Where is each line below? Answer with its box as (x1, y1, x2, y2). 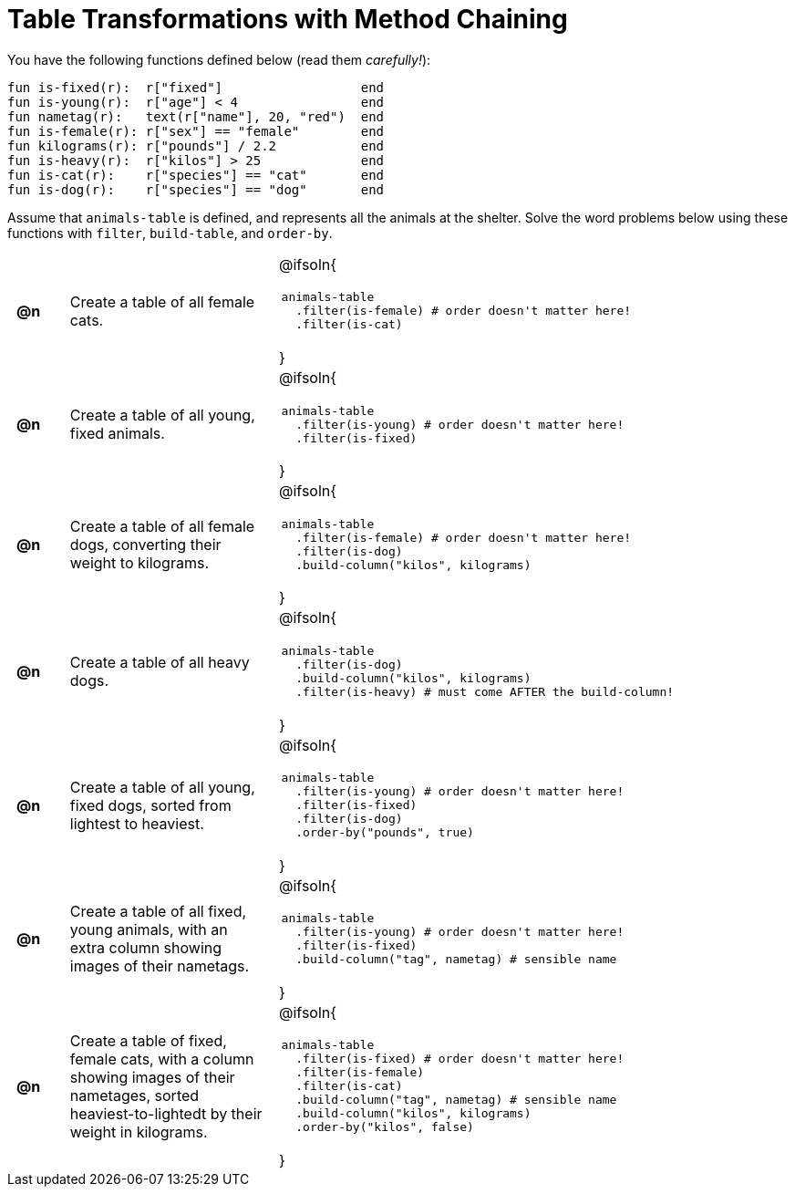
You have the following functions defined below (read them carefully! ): (7, 51, 431, 67)
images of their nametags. (69, 957, 250, 976)
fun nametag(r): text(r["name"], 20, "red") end (7, 109, 385, 124)
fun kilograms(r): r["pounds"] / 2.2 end (7, 138, 385, 153)
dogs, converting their (69, 535, 222, 554)
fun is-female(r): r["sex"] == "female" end (7, 123, 385, 139)
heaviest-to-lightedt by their (69, 1104, 263, 1123)
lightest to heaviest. (69, 814, 204, 833)
